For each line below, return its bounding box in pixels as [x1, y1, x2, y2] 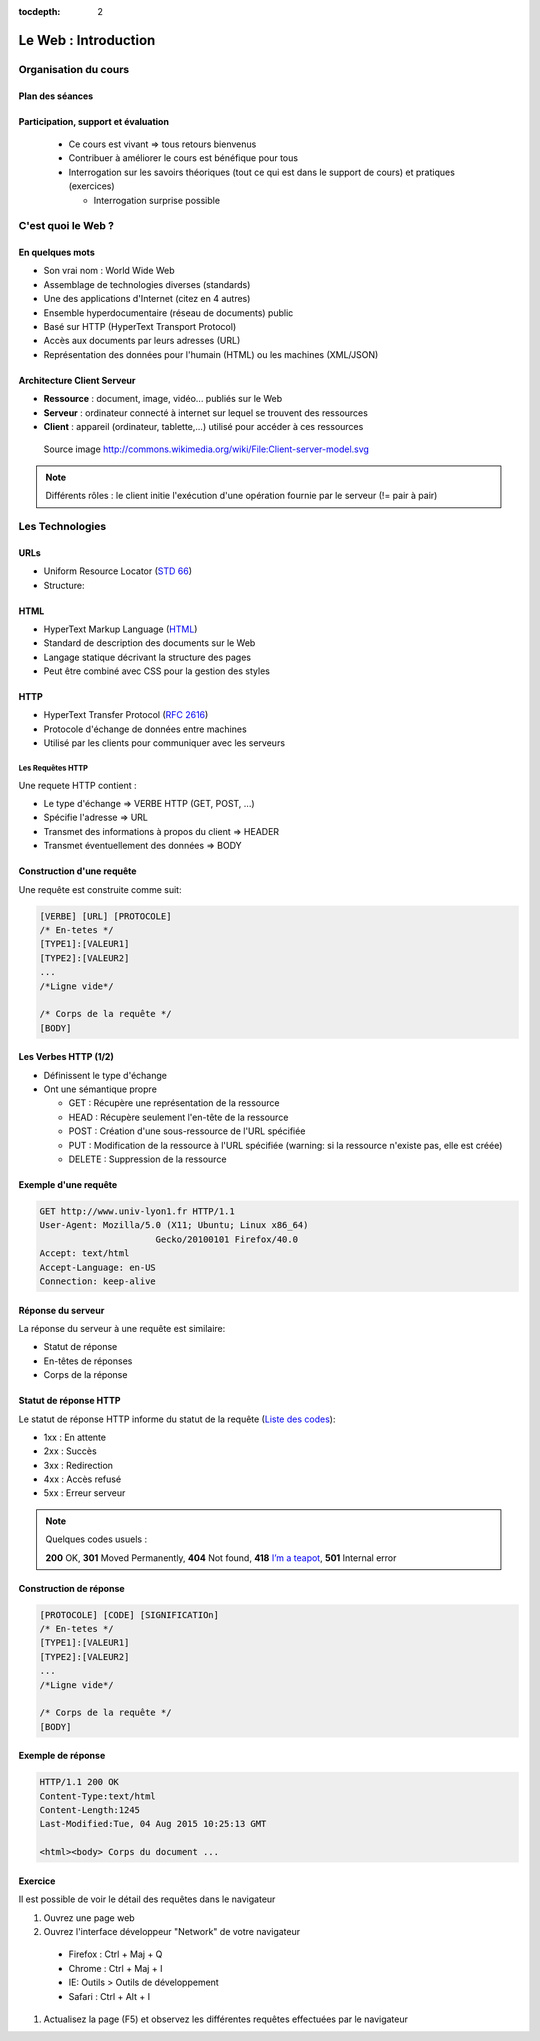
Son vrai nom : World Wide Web [43, 265, 175, 277]
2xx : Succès [43, 1445, 97, 1457]
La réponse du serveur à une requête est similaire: [18, 1322, 226, 1334]
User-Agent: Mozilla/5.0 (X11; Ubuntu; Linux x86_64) [39, 1220, 309, 1231]
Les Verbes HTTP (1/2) [18, 1051, 114, 1063]
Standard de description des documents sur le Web [43, 637, 256, 649]
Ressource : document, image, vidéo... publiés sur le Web [43, 393, 283, 405]
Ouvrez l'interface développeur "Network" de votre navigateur [43, 1926, 300, 1938]
